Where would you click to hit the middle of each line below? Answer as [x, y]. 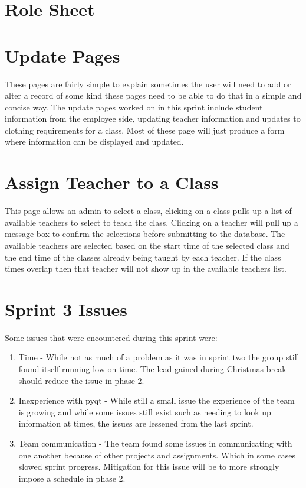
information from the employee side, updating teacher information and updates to [153, 118]
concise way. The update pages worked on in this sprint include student [134, 107]
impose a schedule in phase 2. [72, 478]
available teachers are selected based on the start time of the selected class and [147, 245]
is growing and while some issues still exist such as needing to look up [145, 411]
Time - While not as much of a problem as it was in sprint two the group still [159, 357]
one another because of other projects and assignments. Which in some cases [157, 455]
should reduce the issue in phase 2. [81, 380]
